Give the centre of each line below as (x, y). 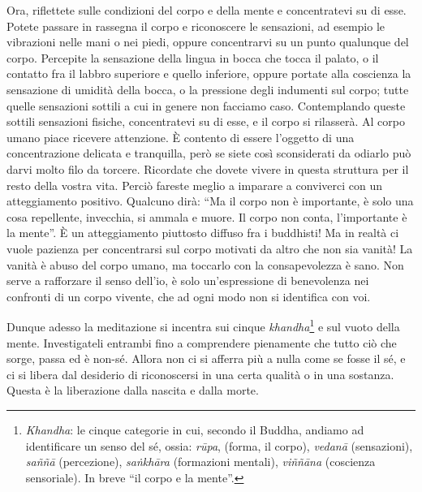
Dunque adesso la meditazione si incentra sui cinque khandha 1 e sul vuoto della (203, 325)
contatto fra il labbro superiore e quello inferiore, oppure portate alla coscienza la (209, 73)
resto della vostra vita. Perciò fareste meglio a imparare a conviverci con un (195, 185)
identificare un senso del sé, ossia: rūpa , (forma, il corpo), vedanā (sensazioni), (219, 445)
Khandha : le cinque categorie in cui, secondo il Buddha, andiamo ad (195, 429)
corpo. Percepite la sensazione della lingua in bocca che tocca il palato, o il (193, 57)
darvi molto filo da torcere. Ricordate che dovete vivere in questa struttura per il (208, 168)
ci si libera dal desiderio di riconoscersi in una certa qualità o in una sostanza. (200, 374)
